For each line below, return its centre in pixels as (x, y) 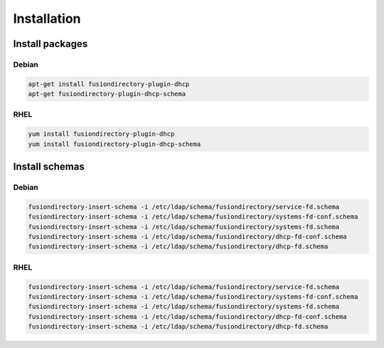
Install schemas (49, 167)
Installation (47, 19)
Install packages (50, 44)
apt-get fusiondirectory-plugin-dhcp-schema (107, 94)
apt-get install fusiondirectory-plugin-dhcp (109, 84)
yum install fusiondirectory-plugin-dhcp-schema (114, 144)
